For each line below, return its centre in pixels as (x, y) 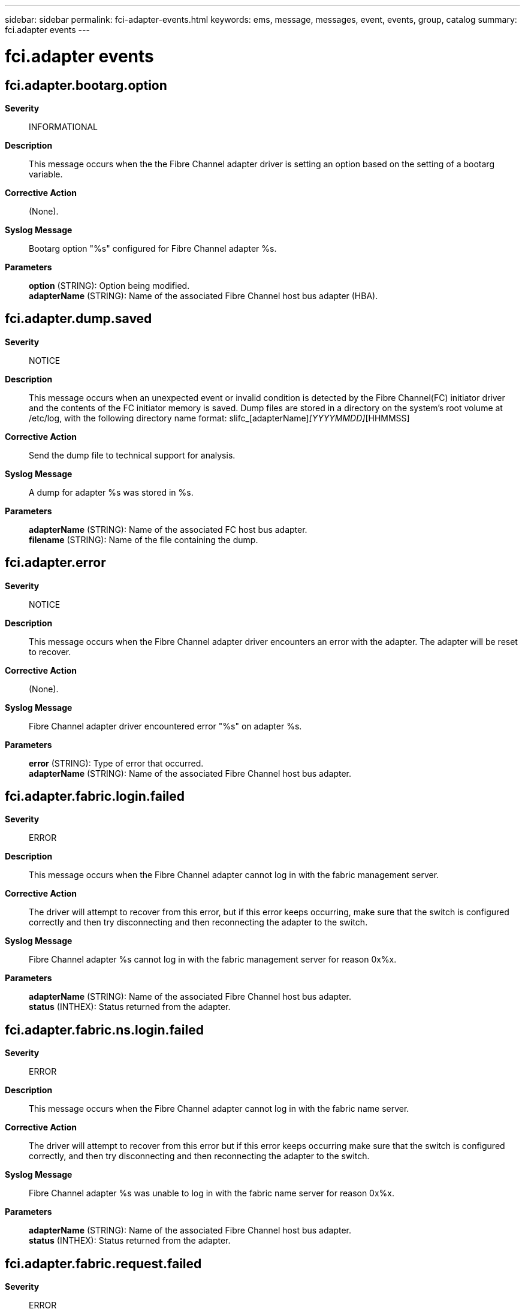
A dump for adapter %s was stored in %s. (111, 492)
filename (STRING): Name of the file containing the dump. (144, 539)
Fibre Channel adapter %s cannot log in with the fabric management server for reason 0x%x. (213, 960)
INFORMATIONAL (64, 126)
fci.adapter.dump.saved (79, 319)
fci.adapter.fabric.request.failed (103, 1263)
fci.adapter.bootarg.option (86, 85)
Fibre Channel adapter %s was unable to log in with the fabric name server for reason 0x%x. (212, 1193)
